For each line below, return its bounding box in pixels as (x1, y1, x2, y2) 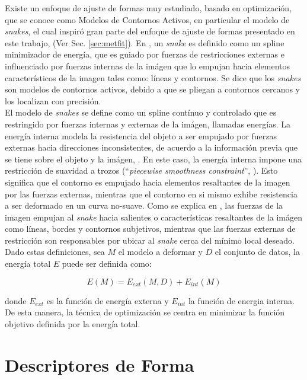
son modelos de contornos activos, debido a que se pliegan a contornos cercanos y (5, 83, 300, 95)
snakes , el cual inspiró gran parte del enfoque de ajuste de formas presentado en (5, 25, 295, 37)
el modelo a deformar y (118, 245, 203, 258)
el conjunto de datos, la (215, 245, 300, 258)
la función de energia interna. (188, 294, 295, 306)
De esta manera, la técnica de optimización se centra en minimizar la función (5, 306, 285, 318)
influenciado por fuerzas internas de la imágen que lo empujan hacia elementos (5, 59, 290, 72)
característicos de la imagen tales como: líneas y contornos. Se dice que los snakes (5, 71, 301, 84)
